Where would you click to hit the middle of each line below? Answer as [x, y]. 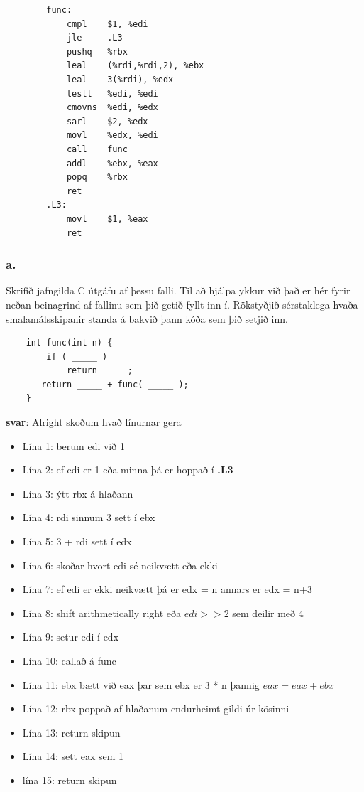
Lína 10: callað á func [69, 660]
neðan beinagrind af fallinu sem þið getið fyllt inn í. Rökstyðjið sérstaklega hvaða [182, 304]
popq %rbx [97, 177]
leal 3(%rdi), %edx [120, 79]
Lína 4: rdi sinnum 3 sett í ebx [89, 517]
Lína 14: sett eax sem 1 [73, 756]
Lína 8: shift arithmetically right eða [101, 612]
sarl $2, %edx [107, 121]
